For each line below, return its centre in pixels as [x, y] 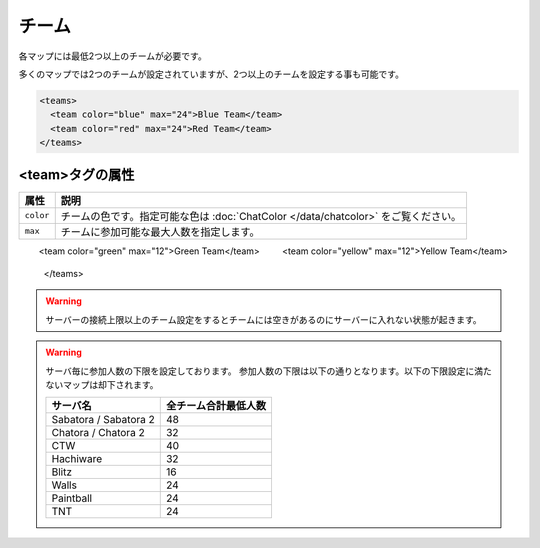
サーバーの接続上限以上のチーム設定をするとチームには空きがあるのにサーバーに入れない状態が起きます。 [263, 319]
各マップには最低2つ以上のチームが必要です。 [112, 56]
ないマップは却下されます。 [102, 384]
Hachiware [77, 459]
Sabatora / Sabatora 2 [103, 420]
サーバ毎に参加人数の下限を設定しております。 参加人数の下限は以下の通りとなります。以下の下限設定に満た [268, 371]
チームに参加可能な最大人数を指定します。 [160, 232]
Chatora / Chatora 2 [98, 433]
